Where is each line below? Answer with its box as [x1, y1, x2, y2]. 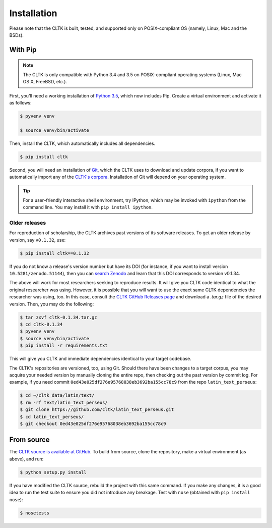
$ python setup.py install [20, 469, 87, 475]
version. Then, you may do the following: [9, 301, 94, 307]
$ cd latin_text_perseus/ [20, 414, 84, 419]
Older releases [9, 219, 46, 226]
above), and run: [9, 456, 44, 462]
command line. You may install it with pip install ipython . [23, 204, 153, 210]
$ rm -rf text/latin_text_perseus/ [20, 399, 108, 405]
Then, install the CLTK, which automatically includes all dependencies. [9, 140, 156, 146]
